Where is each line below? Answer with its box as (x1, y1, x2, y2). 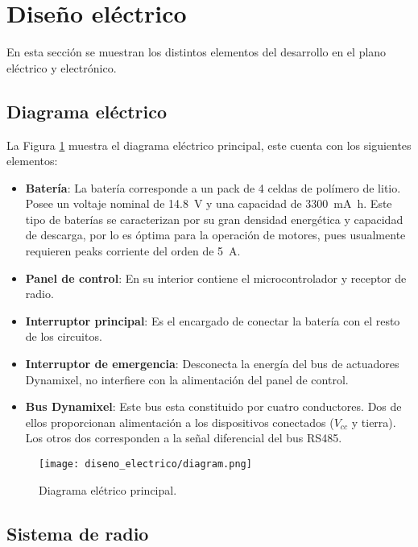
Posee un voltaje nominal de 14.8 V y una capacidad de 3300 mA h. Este (25, 195, 392, 212)
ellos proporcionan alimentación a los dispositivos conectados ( (25, 413, 334, 430)
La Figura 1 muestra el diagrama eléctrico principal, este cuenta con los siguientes (6, 136, 412, 153)
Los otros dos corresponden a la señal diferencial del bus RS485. (25, 429, 342, 446)
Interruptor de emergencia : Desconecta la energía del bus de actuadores (25, 355, 399, 372)
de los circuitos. (25, 328, 102, 345)
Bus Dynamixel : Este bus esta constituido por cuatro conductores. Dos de (25, 398, 402, 415)
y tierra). (351, 413, 396, 430)
